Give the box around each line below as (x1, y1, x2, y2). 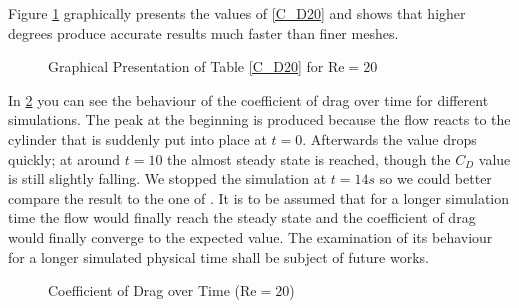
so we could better (379, 168, 492, 189)
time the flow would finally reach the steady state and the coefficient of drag (8, 207, 476, 228)
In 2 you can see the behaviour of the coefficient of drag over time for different (8, 89, 489, 110)
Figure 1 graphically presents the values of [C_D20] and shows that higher (8, 3, 466, 23)
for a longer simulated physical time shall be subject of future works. (8, 246, 429, 267)
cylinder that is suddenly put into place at (8, 128, 267, 149)
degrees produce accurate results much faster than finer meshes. (8, 22, 399, 43)
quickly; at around (8, 148, 121, 169)
